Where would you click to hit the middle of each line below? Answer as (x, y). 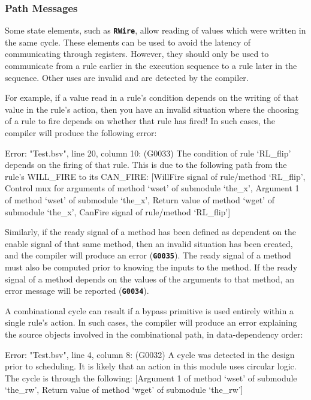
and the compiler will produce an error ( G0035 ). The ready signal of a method (148, 255)
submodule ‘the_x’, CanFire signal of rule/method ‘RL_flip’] (118, 211)
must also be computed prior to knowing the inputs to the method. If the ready (151, 267)
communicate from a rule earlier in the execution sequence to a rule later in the (151, 66)
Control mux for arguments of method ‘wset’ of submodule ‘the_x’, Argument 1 (152, 188)
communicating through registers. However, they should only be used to (137, 54)
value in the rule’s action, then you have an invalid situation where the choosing (152, 109)
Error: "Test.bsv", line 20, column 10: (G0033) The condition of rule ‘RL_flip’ (148, 153)
